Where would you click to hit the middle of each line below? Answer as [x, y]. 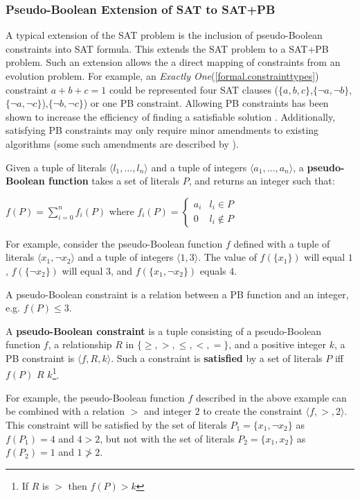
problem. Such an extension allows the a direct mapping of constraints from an [173, 62]
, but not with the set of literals [167, 438]
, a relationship [80, 344]
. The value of [227, 257]
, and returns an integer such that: [262, 181]
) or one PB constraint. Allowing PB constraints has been [206, 103]
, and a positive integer [278, 344]
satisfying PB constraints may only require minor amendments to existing [162, 130]
